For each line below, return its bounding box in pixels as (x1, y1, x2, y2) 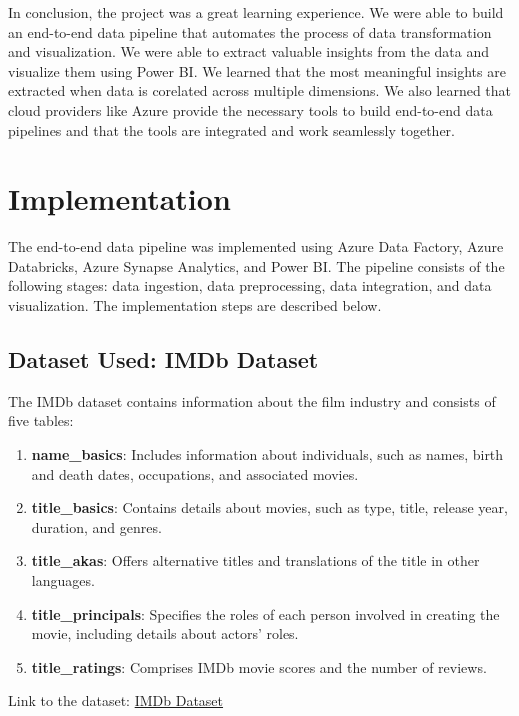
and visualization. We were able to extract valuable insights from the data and (8, 41, 490, 62)
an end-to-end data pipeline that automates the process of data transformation (8, 21, 492, 42)
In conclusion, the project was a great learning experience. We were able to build (8, 2, 504, 22)
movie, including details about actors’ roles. (31, 623, 299, 644)
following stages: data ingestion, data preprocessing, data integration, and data (8, 275, 492, 296)
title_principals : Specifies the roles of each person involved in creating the (31, 603, 500, 624)
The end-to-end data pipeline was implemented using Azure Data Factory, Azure (8, 236, 504, 257)
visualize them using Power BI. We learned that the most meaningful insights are (8, 60, 506, 81)
